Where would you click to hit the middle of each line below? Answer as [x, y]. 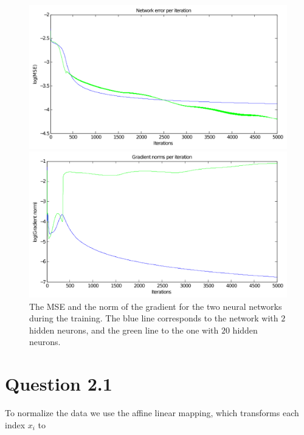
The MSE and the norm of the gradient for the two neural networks [156, 306]
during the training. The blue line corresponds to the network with [154, 318]
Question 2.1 [59, 384]
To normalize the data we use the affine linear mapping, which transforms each [152, 413]
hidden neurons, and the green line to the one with [124, 330]
